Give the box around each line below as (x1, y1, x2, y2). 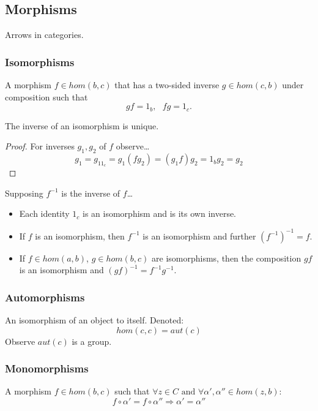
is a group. (72, 334, 112, 347)
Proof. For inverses (5, 140, 75, 153)
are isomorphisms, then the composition (152, 251, 301, 264)
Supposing (5, 186, 43, 199)
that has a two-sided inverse (114, 78, 220, 91)
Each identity (19, 207, 70, 220)
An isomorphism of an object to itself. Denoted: (5, 313, 184, 326)
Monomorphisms (5, 361, 89, 376)
